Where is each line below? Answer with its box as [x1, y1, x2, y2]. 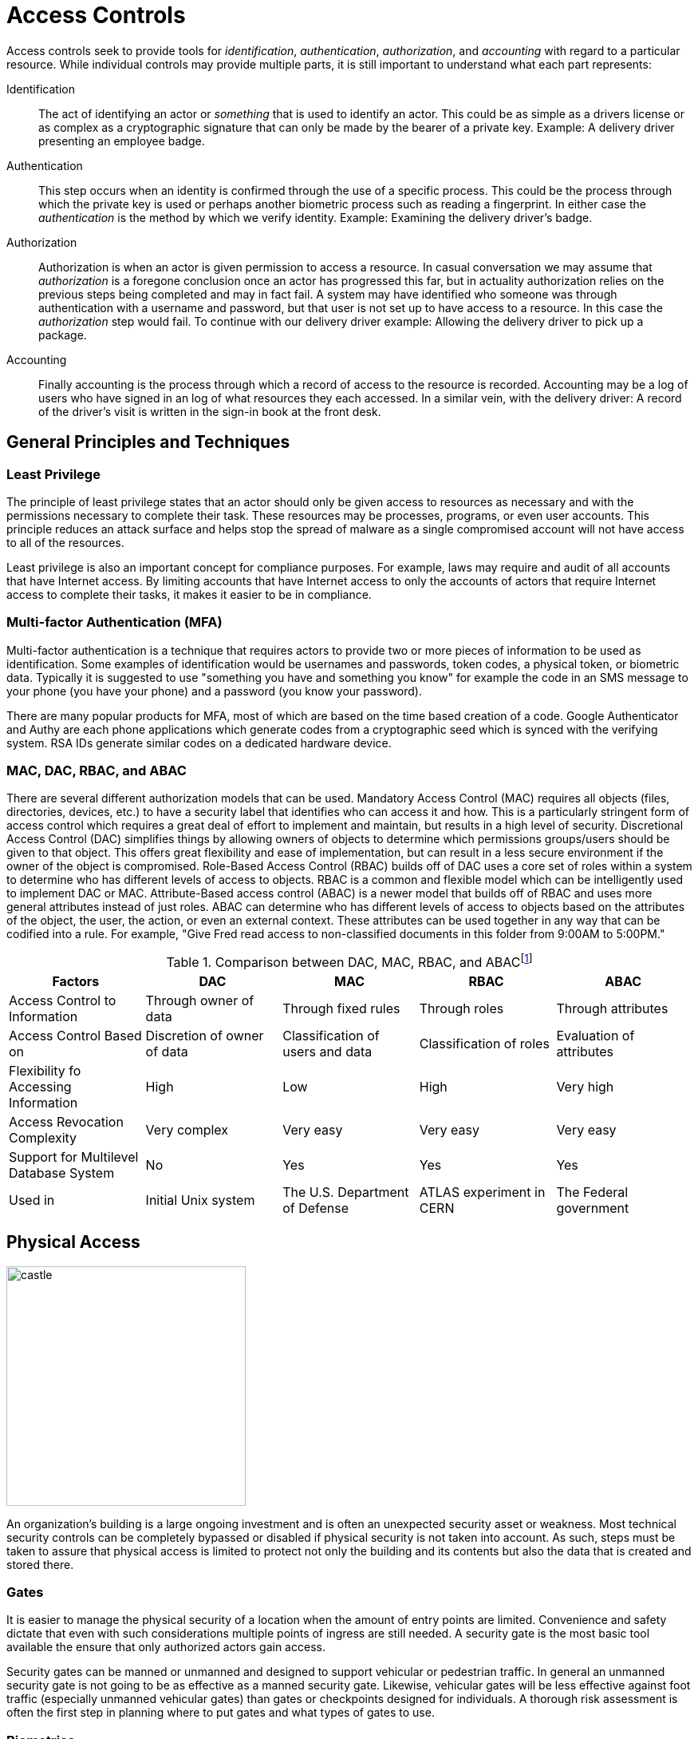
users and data [282, 1043, 373, 1060]
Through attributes [556, 1000, 668, 1016]
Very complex [145, 1121, 229, 1138]
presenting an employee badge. [38, 133, 205, 148]
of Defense [282, 1199, 349, 1216]
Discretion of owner [145, 1027, 264, 1044]
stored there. [6, 1557, 74, 1571]
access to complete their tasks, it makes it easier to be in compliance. [6, 587, 372, 601]
